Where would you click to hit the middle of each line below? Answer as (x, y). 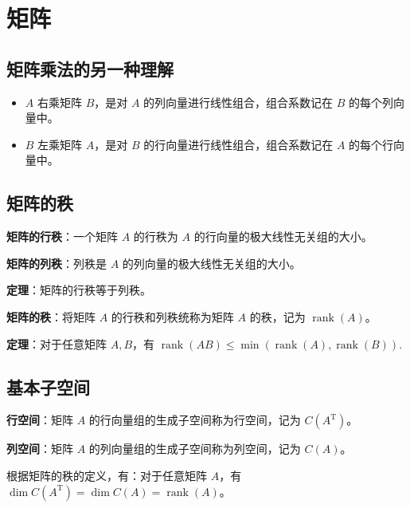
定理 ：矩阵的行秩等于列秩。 (79, 290)
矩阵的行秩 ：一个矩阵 (62, 236)
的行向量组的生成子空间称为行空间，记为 (195, 420)
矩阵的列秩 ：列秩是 (57, 263)
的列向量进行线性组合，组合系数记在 (238, 102)
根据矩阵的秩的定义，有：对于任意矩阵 (107, 475)
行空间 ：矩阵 (40, 420)
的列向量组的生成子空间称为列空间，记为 (195, 449)
